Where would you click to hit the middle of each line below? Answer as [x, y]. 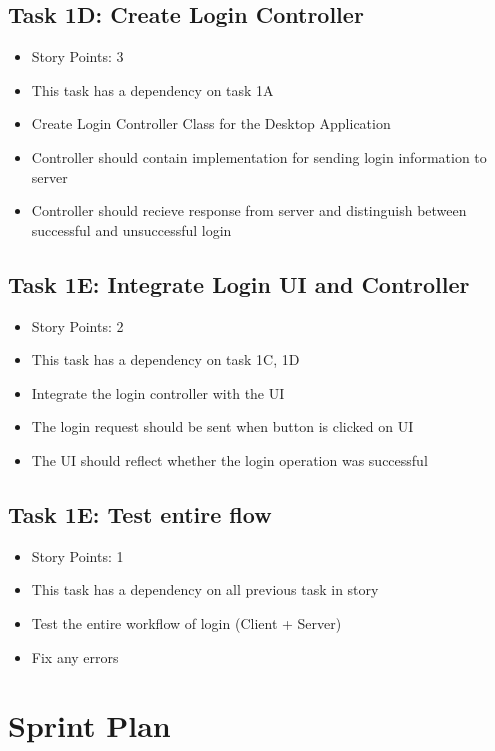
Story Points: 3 [77, 56]
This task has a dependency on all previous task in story [205, 589]
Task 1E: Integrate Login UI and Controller [239, 283]
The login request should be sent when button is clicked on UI [222, 426]
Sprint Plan [89, 725]
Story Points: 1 [77, 555]
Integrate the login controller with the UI [158, 392]
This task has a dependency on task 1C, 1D [165, 359]
